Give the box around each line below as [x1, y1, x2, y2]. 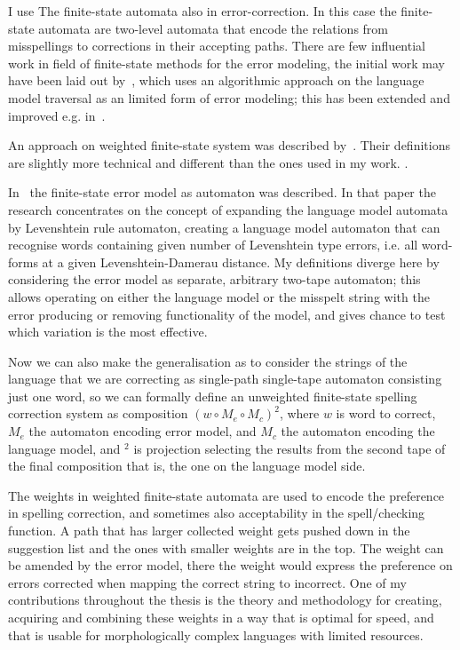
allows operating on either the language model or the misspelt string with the [8, 287, 430, 305]
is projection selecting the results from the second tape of [133, 439, 446, 457]
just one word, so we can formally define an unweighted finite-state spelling [8, 386, 417, 405]
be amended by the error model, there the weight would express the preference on [8, 556, 453, 575]
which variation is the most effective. [8, 322, 208, 341]
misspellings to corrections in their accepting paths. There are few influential [8, 36, 425, 55]
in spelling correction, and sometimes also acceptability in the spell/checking [8, 503, 425, 522]
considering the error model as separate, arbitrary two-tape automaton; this [8, 270, 421, 289]
